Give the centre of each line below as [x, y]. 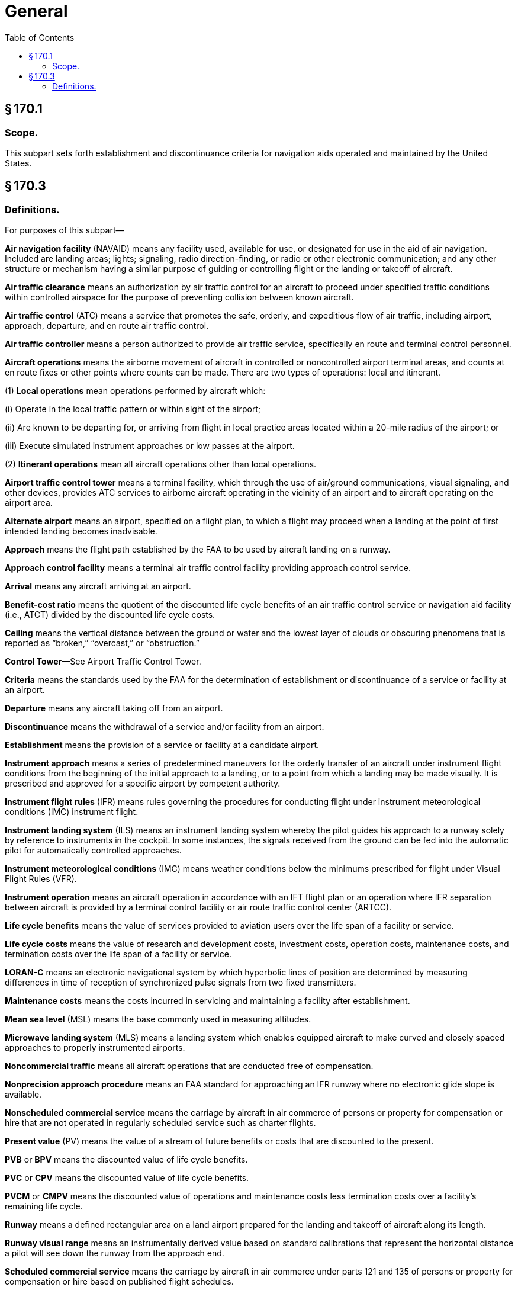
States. [18, 163]
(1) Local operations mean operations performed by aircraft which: [135, 391]
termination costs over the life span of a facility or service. [118, 954]
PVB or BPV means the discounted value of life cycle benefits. [126, 1160]
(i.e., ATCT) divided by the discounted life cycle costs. [110, 615]
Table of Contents [40, 37]
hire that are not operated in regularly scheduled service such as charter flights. [160, 1123]
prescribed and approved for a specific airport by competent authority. [143, 784]
